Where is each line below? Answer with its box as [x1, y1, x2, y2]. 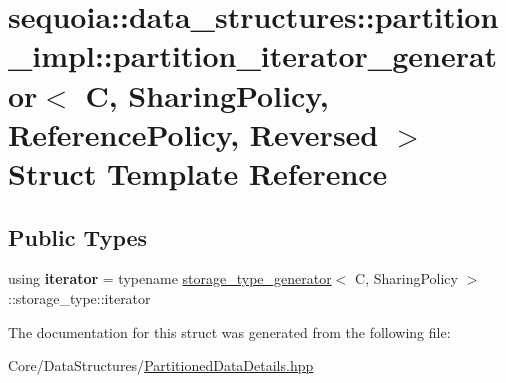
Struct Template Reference [8, 152, 388, 193]
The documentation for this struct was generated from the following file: [8, 321, 451, 342]
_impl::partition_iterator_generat [8, 35, 498, 76]
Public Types [8, 221, 148, 252]
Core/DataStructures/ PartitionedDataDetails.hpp [8, 355, 314, 376]
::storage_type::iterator [8, 287, 151, 308]
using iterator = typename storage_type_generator [8, 268, 332, 289]
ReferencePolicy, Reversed [8, 113, 379, 154]
